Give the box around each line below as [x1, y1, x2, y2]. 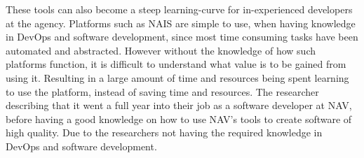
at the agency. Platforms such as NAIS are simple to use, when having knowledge [6, 15, 356, 30]
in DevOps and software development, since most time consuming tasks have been [6, 29, 358, 44]
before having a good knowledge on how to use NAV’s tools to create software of [6, 111, 352, 126]
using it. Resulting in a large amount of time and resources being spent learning [6, 70, 349, 85]
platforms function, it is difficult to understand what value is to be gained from [6, 57, 346, 71]
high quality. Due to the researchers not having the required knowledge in [6, 125, 323, 140]
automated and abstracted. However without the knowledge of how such [6, 43, 316, 57]
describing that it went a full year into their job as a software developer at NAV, [6, 98, 352, 113]
